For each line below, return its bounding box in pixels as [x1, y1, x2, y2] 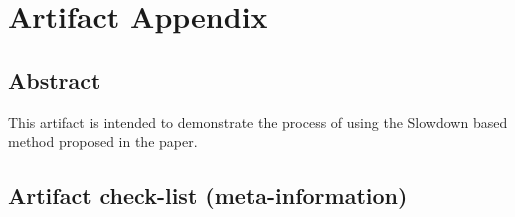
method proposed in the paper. [8, 131, 198, 152]
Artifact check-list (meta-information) [8, 180, 408, 211]
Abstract [8, 64, 101, 95]
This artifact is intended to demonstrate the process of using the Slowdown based [8, 111, 508, 132]
